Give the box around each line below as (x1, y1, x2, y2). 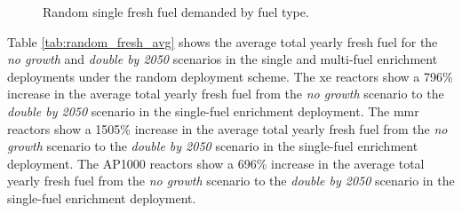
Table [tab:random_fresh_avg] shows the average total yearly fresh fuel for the (7, 32, 438, 51)
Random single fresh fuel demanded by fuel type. (43, 3, 309, 20)
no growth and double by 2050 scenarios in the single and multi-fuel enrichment (7, 50, 438, 68)
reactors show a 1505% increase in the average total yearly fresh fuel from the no (7, 119, 448, 138)
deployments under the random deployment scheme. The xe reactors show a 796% (7, 67, 453, 85)
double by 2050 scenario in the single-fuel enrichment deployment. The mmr (7, 101, 419, 120)
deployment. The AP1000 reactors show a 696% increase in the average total (7, 154, 425, 172)
